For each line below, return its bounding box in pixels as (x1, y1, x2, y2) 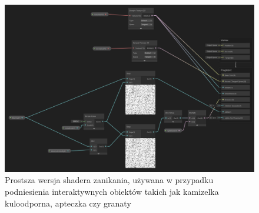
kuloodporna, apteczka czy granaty (5, 197, 131, 209)
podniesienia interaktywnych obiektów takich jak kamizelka (5, 185, 219, 198)
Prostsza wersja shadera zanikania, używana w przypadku (5, 174, 214, 186)
